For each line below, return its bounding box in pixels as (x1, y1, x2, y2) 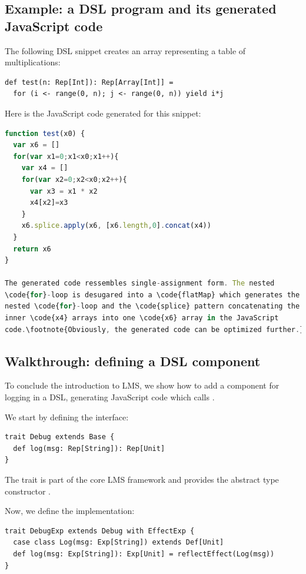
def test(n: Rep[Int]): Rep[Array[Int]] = (5, 78, 174, 87)
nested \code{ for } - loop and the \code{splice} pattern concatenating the (5, 302, 300, 311)
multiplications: (5, 56, 61, 68)
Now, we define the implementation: (5, 505, 135, 517)
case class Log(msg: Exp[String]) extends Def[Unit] (13, 538, 224, 547)
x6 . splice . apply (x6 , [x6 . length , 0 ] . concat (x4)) (21, 221, 211, 230)
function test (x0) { (5, 129, 85, 138)
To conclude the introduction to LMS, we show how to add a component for (5, 379, 280, 391)
